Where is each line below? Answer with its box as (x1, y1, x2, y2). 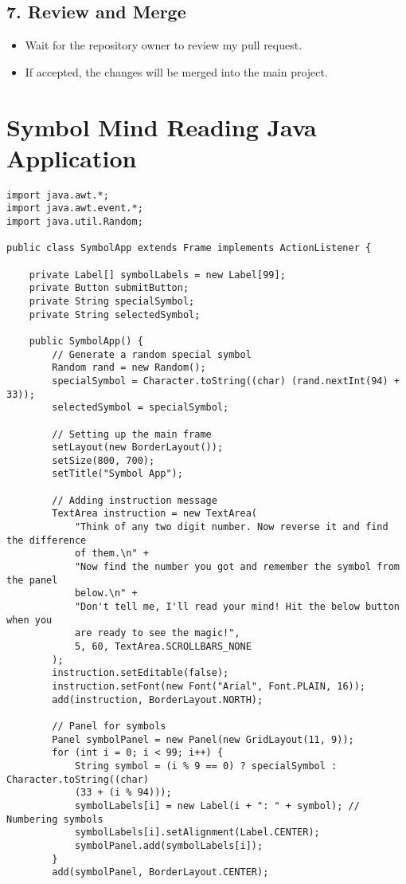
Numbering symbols (6, 813, 103, 825)
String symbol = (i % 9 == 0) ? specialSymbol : (74, 760, 338, 772)
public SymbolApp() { (29, 335, 143, 347)
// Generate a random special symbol (52, 348, 252, 360)
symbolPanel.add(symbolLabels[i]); (74, 839, 264, 851)
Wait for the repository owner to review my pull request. (25, 37, 303, 53)
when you (6, 614, 53, 626)
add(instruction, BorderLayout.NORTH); (52, 693, 264, 705)
